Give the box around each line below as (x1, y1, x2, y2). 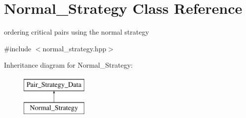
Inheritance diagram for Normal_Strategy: (4, 60, 133, 70)
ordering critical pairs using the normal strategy (4, 27, 149, 37)
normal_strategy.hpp (42, 43, 106, 53)
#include (4, 43, 32, 53)
